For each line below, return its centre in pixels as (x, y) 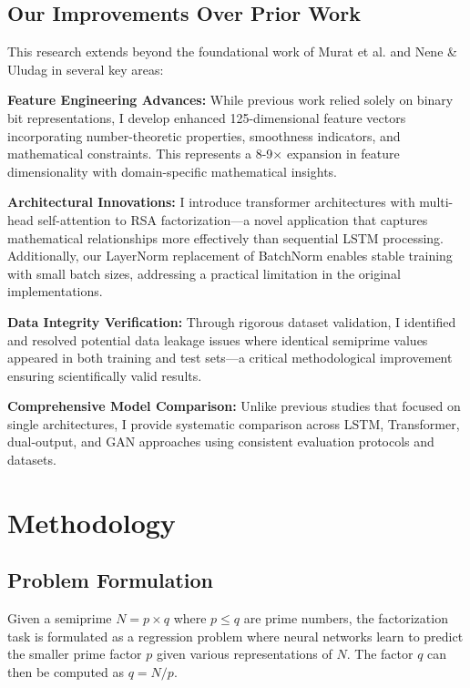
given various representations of (244, 654)
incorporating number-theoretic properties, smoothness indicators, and (204, 135)
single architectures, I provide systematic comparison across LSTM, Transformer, (234, 423)
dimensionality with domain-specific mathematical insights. (172, 171)
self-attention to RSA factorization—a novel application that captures (233, 219)
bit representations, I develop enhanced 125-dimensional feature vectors (207, 117)
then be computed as (66, 672)
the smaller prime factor (75, 654)
